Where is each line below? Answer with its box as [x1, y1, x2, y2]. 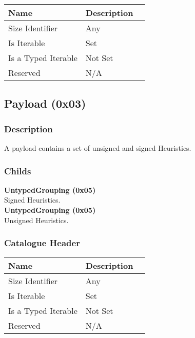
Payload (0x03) [4, 95, 86, 111]
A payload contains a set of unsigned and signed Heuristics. [4, 143, 191, 153]
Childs [4, 164, 31, 177]
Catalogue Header [4, 236, 80, 249]
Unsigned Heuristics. [4, 214, 69, 225]
